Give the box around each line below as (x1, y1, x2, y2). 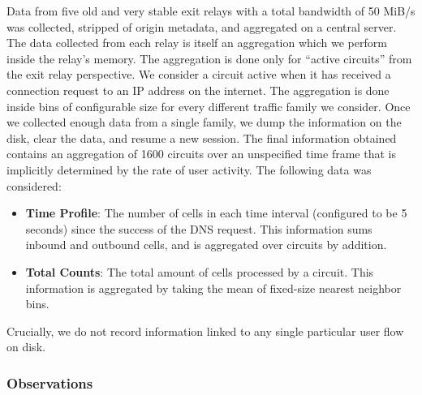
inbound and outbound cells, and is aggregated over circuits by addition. (25, 236, 387, 253)
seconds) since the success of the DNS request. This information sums (25, 220, 372, 237)
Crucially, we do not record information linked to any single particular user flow (6, 322, 404, 339)
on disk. (6, 338, 45, 355)
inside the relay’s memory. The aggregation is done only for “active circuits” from (6, 49, 412, 67)
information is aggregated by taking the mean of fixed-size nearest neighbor (25, 279, 402, 296)
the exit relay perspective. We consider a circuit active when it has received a (6, 66, 391, 83)
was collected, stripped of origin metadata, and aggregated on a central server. (6, 18, 397, 35)
